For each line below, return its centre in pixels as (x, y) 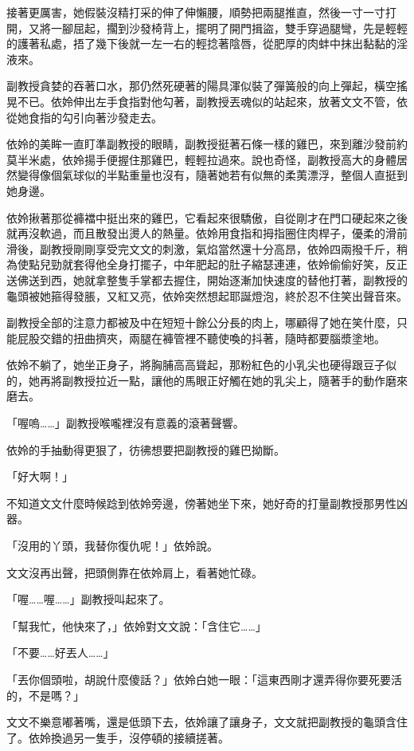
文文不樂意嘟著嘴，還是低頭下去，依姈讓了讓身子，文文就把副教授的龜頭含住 (207, 722)
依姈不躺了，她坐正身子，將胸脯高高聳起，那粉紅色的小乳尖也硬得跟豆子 (196, 365)
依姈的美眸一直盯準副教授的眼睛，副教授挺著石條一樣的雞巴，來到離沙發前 (201, 144)
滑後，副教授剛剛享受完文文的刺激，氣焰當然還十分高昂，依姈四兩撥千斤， (201, 248)
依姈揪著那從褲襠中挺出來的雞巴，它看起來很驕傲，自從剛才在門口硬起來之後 (207, 217)
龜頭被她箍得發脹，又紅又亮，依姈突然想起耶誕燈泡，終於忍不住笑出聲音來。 (207, 295)
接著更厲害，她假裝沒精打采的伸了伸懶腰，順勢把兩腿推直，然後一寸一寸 (196, 12)
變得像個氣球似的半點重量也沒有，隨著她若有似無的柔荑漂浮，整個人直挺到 (212, 175)
